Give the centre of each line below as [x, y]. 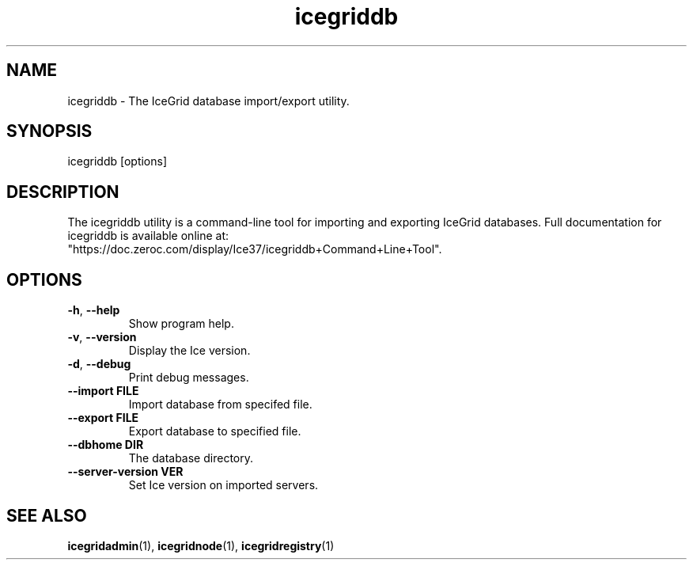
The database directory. [191, 458]
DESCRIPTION [63, 192]
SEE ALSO [47, 515]
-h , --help [94, 310]
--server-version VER [125, 472]
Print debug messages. [189, 378]
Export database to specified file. [215, 431]
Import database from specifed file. [220, 405]
